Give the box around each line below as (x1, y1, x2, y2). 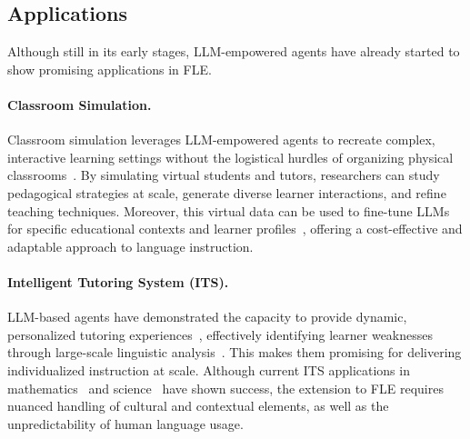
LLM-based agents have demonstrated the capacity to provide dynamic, (7, 307, 407, 326)
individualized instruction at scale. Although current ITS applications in (7, 360, 410, 379)
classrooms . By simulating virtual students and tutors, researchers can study (7, 165, 440, 185)
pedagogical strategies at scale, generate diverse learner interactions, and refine (7, 183, 446, 202)
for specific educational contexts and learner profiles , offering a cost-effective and (7, 219, 463, 238)
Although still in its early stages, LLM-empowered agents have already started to (7, 42, 460, 61)
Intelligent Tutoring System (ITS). (7, 272, 229, 291)
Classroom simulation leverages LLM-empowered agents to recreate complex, (7, 130, 435, 149)
